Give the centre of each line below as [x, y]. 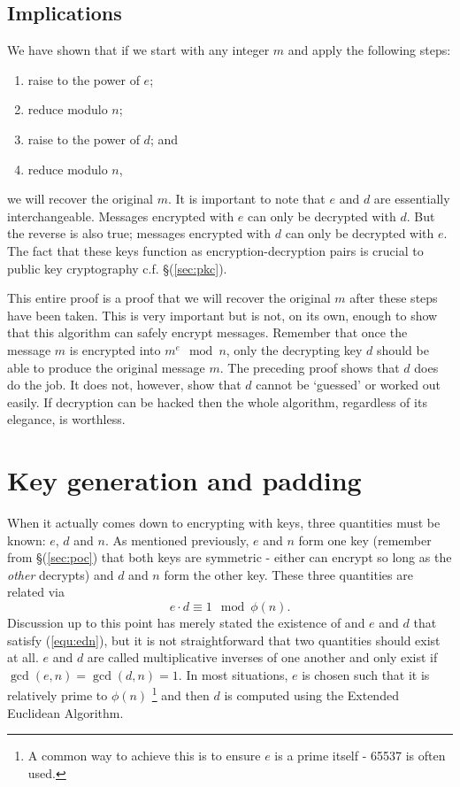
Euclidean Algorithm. [65, 712]
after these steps [394, 298]
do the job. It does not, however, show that [124, 385]
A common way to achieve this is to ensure [144, 756]
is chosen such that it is [366, 674]
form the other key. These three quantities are [288, 574]
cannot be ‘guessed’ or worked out [348, 385]
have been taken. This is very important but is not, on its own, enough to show [222, 315]
